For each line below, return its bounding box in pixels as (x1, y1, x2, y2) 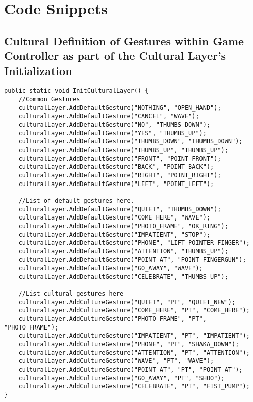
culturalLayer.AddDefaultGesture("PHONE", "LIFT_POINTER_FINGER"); (18, 239, 250, 247)
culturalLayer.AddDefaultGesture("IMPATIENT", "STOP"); (18, 231, 211, 238)
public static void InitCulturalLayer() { (4, 87, 149, 95)
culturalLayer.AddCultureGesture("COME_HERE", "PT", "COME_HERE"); (18, 307, 250, 314)
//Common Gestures (18, 96, 80, 103)
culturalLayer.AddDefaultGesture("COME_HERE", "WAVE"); (18, 214, 211, 222)
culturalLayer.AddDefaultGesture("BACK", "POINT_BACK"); (18, 163, 214, 171)
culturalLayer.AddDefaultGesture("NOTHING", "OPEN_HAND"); (18, 104, 221, 112)
